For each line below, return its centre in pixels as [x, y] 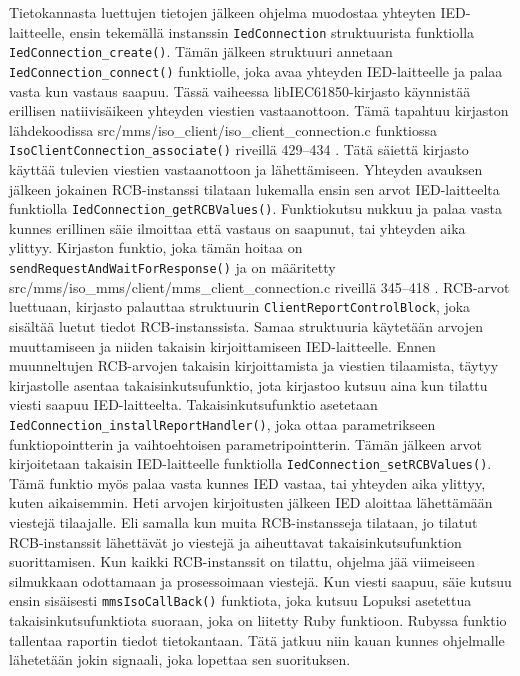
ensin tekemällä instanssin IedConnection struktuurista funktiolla [272, 31]
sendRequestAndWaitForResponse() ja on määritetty [172, 267]
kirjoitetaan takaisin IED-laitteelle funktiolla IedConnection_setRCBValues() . [250, 463]
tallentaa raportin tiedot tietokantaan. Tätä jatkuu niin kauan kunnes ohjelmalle [257, 639]
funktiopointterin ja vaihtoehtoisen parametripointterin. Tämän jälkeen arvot [245, 443]
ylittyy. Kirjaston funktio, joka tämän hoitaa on [156, 247]
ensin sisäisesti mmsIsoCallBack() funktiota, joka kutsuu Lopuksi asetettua [240, 600]
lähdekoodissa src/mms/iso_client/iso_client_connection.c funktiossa [223, 129]
